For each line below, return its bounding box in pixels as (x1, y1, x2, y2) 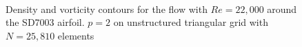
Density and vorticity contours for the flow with (6, 1, 208, 16)
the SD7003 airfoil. (6, 15, 85, 29)
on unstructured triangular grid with (113, 15, 268, 29)
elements (57, 28, 94, 42)
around (267, 1, 297, 16)
